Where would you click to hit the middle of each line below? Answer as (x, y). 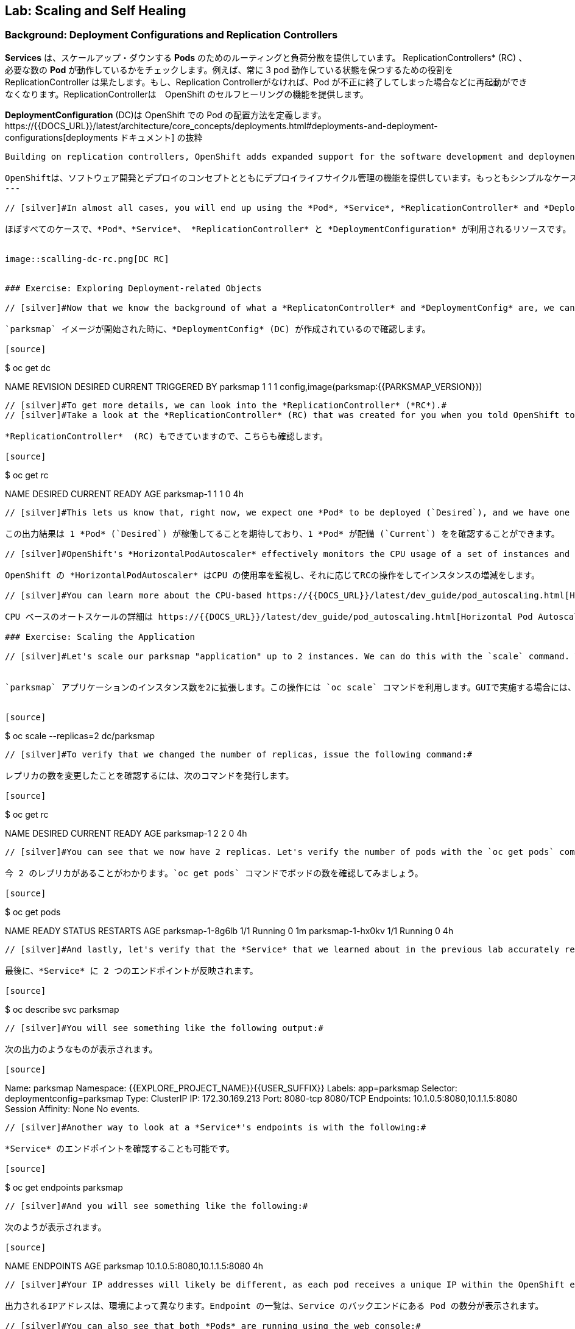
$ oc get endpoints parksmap (64, 1187)
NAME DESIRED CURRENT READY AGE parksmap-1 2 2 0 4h (126, 833)
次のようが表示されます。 (56, 1227)
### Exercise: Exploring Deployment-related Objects (133, 288)
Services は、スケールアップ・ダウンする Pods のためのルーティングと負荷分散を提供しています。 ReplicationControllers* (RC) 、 (266, 57)
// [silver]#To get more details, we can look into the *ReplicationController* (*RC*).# (226, 405)
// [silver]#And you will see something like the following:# (157, 1206)
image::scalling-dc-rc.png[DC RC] (87, 259)
